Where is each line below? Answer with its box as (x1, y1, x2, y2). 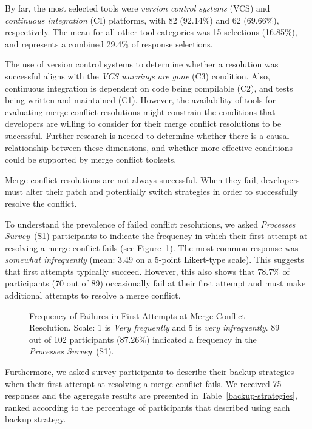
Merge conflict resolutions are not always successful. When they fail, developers (5, 173, 300, 186)
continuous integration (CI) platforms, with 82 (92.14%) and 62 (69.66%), (5, 13, 279, 26)
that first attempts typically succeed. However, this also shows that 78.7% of (5, 265, 290, 277)
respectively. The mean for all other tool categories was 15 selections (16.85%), (5, 25, 297, 38)
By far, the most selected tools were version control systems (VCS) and (5, 2, 270, 14)
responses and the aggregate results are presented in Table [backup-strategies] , (5, 389, 297, 402)
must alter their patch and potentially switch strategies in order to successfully (5, 185, 298, 198)
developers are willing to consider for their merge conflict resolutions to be (5, 117, 282, 130)
